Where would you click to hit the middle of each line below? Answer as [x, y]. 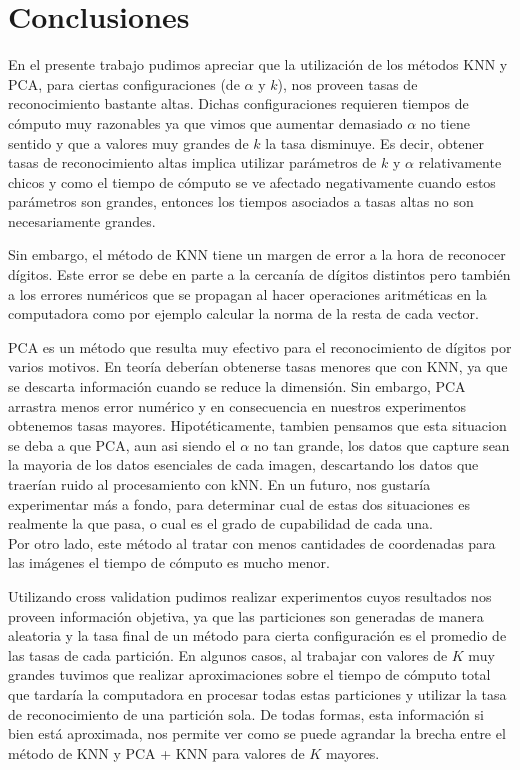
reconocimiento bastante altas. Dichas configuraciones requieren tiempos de [238, 103]
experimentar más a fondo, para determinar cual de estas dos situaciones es [239, 503]
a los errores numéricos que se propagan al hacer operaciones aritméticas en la [247, 293]
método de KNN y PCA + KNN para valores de [156, 752]
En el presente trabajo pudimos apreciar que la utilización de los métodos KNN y [258, 64]
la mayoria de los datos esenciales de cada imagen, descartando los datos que [243, 464]
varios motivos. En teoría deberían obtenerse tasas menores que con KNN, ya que [258, 366]
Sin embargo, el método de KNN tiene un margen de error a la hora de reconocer [257, 254]
